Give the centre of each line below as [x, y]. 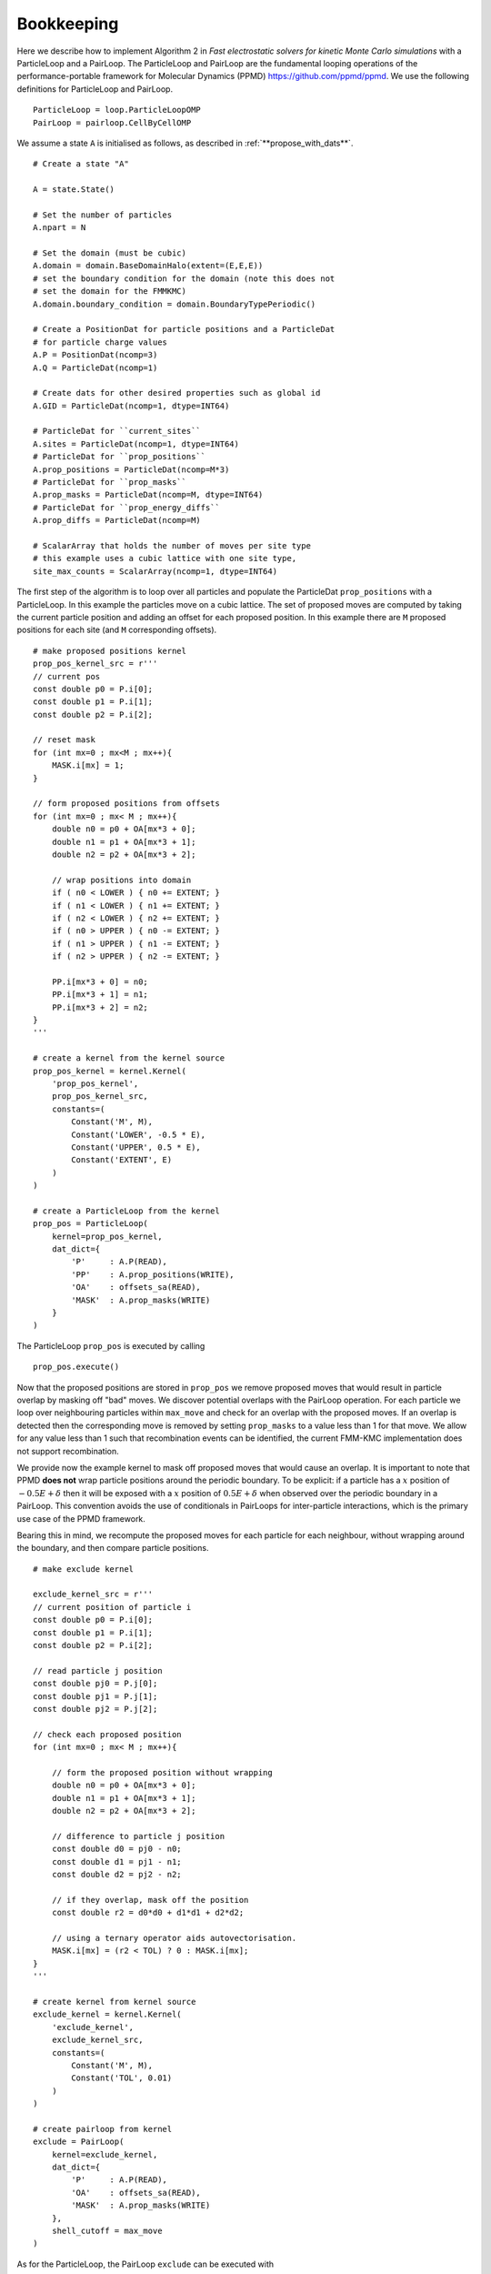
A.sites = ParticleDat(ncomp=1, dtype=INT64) [136, 444]
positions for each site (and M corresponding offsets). [117, 630]
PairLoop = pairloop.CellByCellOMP [112, 122]
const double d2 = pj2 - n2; [116, 1875]
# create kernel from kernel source [115, 2002]
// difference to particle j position [138, 1836]
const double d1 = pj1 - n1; [116, 1861]
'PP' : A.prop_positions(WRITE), [153, 1274]
